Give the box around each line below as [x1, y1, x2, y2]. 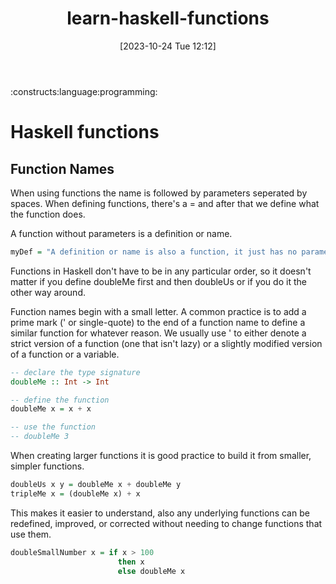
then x [117, 557, 145, 567]
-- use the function [10, 422, 97, 432]
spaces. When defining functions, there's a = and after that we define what [10, 197, 320, 209]
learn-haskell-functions [66, 7, 270, 30]
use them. [10, 528, 52, 540]
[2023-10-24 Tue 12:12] [119, 40, 217, 52]
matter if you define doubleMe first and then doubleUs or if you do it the [10, 275, 307, 287]
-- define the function [10, 395, 110, 405]
